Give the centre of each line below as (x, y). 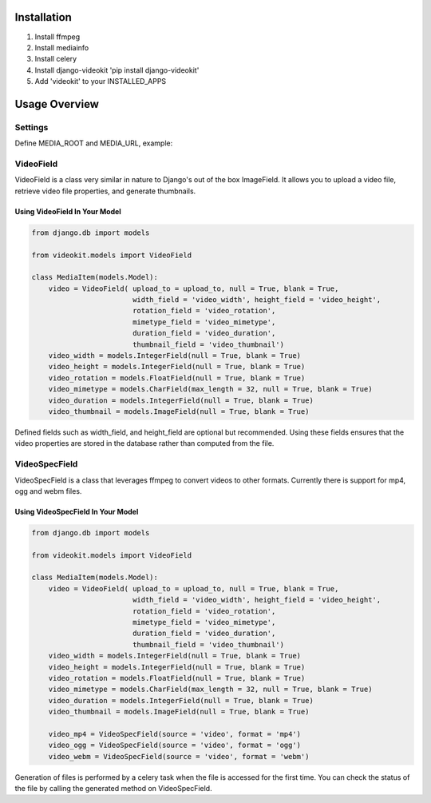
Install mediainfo (62, 47)
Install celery (56, 59)
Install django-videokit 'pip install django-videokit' (117, 70)
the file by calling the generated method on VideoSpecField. (113, 789)
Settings (32, 127)
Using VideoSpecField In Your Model (77, 511)
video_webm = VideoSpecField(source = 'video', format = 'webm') (179, 756)
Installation (43, 17)
